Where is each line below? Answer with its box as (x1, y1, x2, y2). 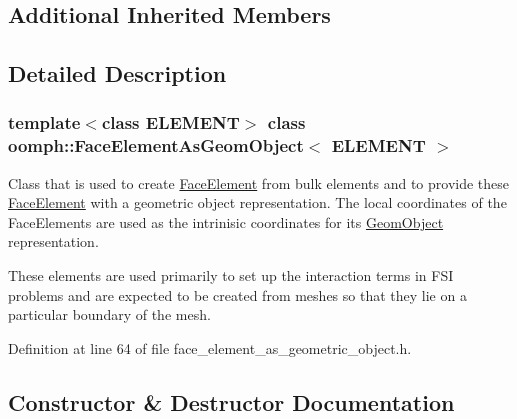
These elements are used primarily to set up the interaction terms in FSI (8, 265, 454, 286)
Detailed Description (8, 58, 227, 89)
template (8, 110, 81, 135)
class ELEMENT (101, 110, 240, 135)
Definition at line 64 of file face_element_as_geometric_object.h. (8, 337, 412, 358)
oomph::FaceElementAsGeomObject (8, 133, 304, 158)
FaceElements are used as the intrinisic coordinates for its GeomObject (8, 211, 444, 232)
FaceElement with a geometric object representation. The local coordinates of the (8, 192, 507, 213)
